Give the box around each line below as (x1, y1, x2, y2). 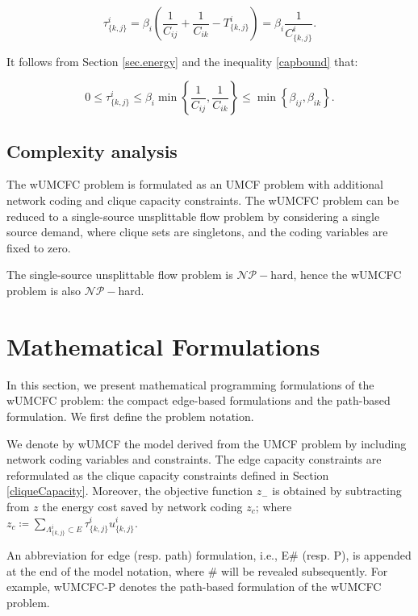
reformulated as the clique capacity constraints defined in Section (6, 466, 329, 483)
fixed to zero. (6, 239, 71, 256)
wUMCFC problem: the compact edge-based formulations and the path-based (6, 392, 391, 409)
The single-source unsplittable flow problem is (6, 266, 233, 283)
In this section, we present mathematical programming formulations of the (6, 376, 374, 393)
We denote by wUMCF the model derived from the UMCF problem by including (6, 435, 407, 452)
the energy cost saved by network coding (42, 497, 243, 514)
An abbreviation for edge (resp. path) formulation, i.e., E (6, 547, 290, 564)
